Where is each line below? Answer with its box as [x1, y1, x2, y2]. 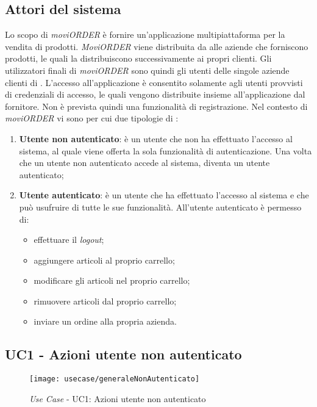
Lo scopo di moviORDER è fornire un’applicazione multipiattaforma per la [5, 28, 285, 41]
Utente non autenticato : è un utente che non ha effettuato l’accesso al [19, 132, 293, 145]
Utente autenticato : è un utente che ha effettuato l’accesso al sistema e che [19, 189, 309, 201]
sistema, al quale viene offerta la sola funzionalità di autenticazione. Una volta [19, 144, 312, 157]
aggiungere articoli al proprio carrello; [34, 253, 175, 266]
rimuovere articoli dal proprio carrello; [34, 294, 177, 307]
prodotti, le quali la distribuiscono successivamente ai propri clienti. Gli [5, 52, 272, 65]
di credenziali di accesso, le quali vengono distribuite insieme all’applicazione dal [5, 88, 305, 101]
